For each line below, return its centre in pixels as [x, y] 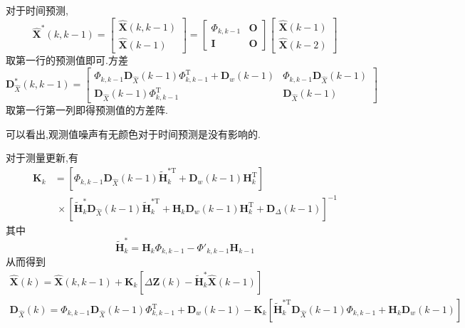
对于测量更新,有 [42, 158]
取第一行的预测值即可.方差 [67, 60]
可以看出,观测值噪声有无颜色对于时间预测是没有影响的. [133, 133]
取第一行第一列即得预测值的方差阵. [87, 110]
